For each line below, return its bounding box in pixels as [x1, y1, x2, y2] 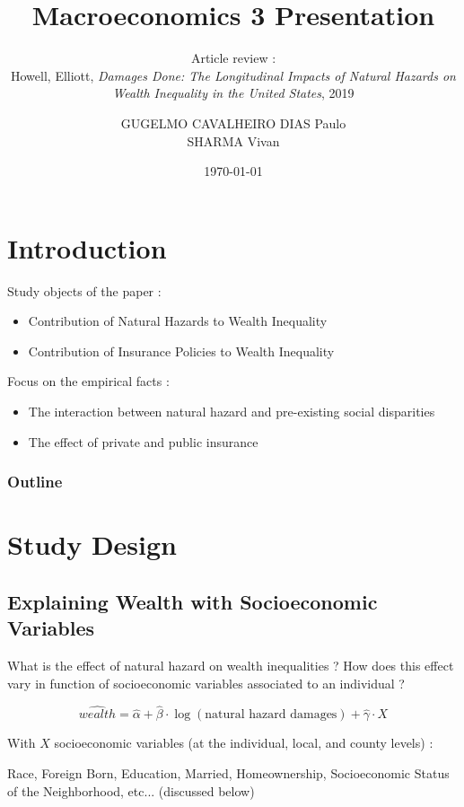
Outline [7, 470, 63, 493]
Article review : [190, 48, 276, 67]
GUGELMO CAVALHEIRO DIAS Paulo [120, 113, 346, 132]
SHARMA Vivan [187, 131, 280, 150]
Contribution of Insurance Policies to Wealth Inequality [28, 341, 335, 360]
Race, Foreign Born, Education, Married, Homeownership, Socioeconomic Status [7, 764, 450, 782]
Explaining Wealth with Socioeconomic [7, 587, 378, 615]
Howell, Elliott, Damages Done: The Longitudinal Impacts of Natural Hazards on [11, 66, 456, 84]
